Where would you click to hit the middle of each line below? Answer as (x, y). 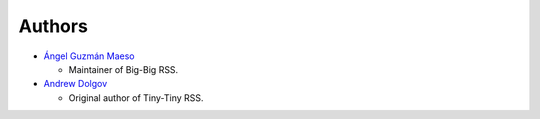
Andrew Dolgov (75, 84)
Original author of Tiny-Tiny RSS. (136, 97)
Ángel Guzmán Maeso (89, 56)
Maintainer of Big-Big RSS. (123, 69)
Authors (53, 26)
